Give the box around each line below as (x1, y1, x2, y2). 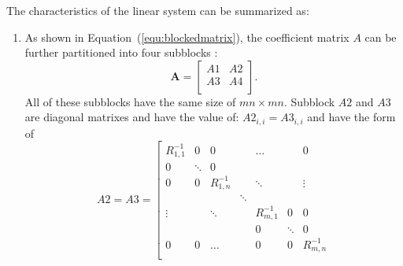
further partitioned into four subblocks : (24, 44, 218, 61)
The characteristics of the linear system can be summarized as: (6, 2, 309, 18)
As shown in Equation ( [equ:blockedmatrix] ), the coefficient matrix (24, 28, 349, 45)
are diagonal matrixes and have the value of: (24, 109, 239, 125)
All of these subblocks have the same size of (24, 93, 236, 109)
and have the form (307, 109, 396, 125)
